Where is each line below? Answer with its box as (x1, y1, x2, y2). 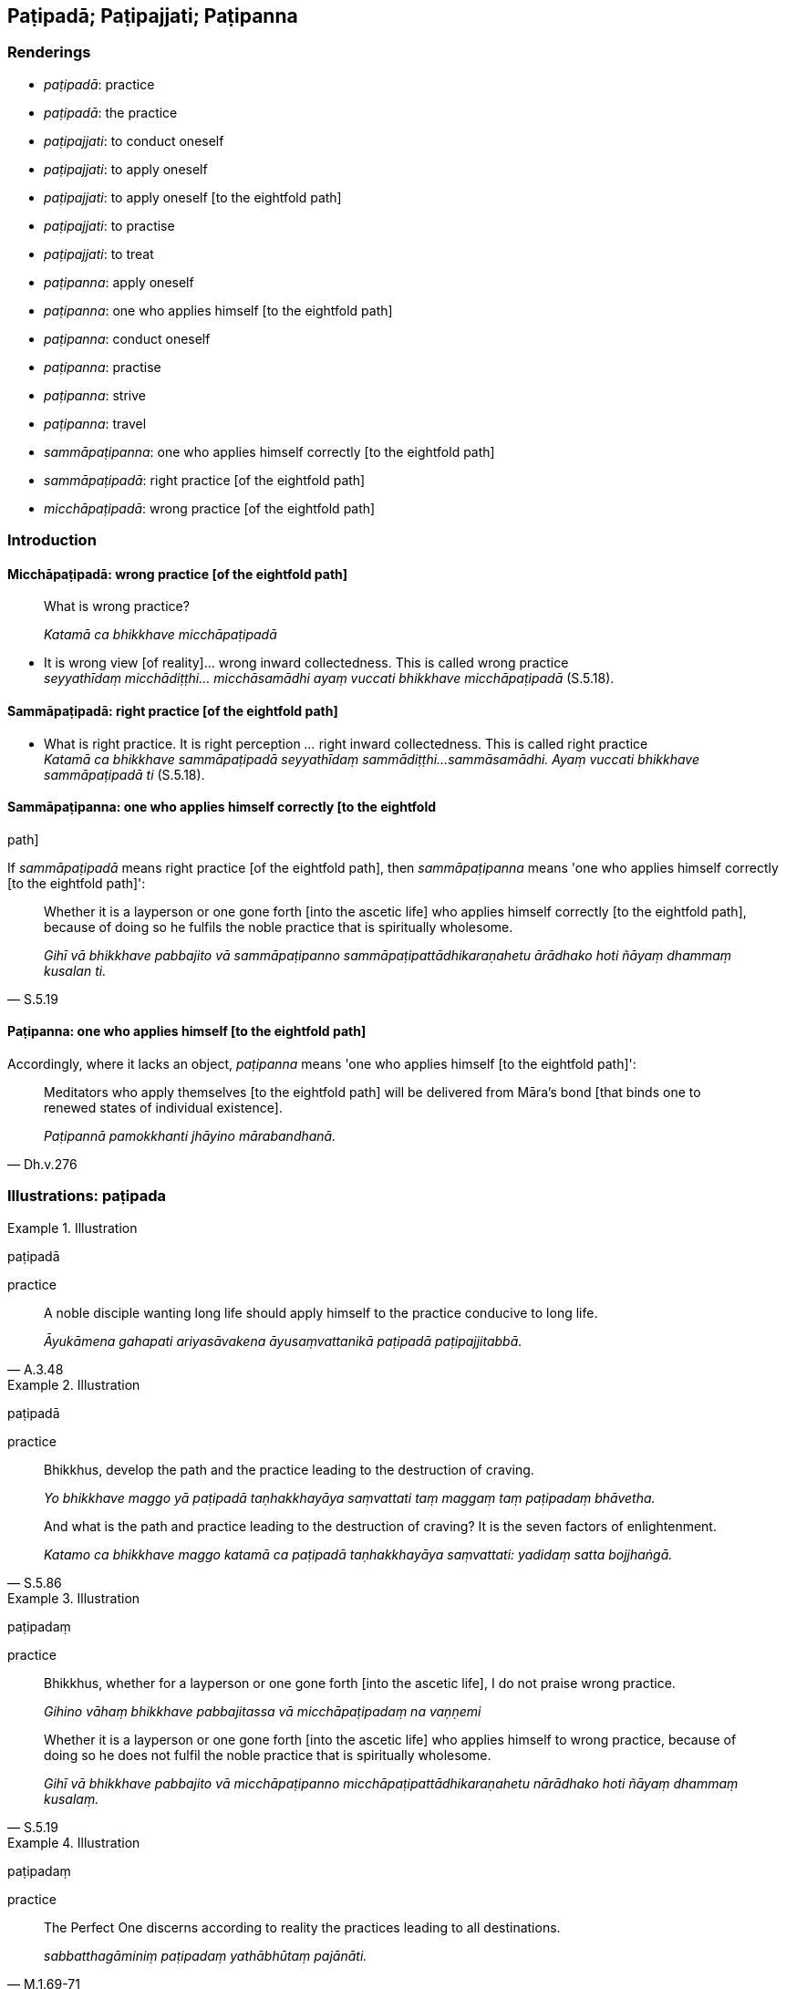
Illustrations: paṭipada (7, 1186, 167, 1206)
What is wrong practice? (44, 598, 190, 615)
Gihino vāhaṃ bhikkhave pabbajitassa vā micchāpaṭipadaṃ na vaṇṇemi (44, 1703, 481, 1719)
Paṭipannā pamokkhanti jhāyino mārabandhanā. (44, 1128, 336, 1145)
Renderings (7, 43, 91, 62)
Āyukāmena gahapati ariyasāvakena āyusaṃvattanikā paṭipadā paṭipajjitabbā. (44, 1332, 522, 1349)
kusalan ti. (44, 962, 107, 979)
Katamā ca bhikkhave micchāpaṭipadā (44, 627, 277, 643)
